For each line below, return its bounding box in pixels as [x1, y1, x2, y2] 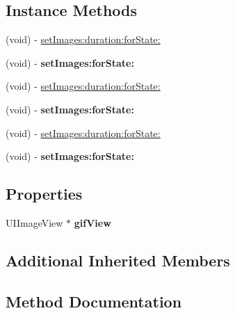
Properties [6, 183, 83, 204]
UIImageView [6, 215, 63, 230]
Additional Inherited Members [6, 249, 230, 271]
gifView [74, 215, 111, 230]
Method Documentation [6, 290, 182, 312]
